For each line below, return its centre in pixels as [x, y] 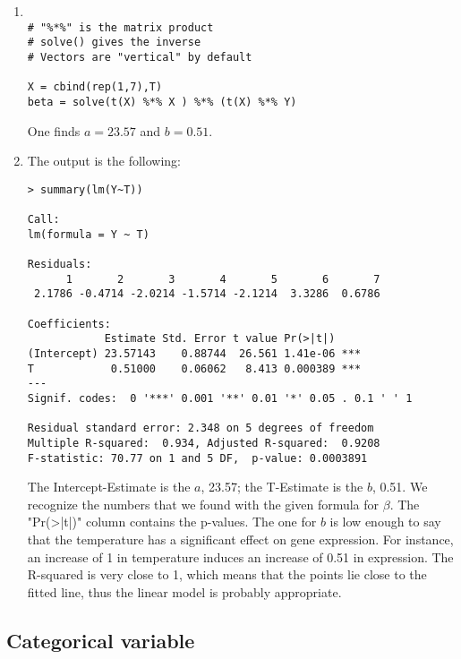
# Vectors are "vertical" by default [140, 57]
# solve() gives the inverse [114, 43]
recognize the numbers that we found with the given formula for [203, 504]
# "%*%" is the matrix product [120, 27]
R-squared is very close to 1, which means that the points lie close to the [227, 574]
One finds [54, 130]
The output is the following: [104, 161]
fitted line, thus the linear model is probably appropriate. [184, 591]
